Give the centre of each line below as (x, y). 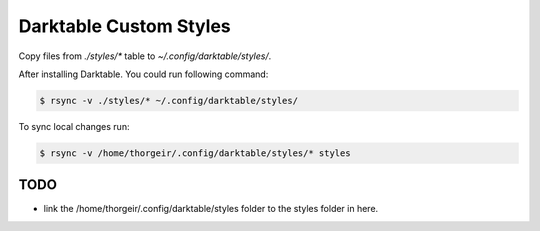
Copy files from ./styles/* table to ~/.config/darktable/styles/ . (145, 56)
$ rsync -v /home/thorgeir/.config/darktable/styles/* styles (195, 153)
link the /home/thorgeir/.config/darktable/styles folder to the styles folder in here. (211, 209)
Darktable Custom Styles (124, 26)
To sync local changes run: (74, 126)
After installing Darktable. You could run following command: (143, 74)
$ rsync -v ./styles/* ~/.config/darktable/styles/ (169, 100)
